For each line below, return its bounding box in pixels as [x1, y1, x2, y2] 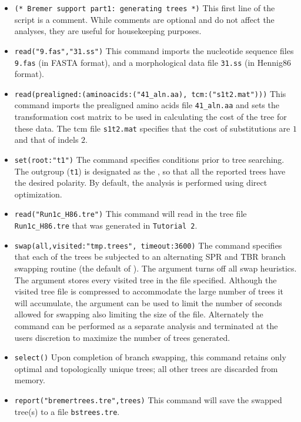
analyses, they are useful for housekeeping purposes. [14, 25, 202, 37]
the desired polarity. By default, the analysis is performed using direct [14, 176, 267, 189]
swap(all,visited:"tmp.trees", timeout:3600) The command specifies [14, 239, 282, 251]
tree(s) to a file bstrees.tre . [14, 405, 120, 417]
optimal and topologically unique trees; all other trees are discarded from [14, 362, 278, 374]
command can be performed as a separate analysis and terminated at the [14, 319, 278, 331]
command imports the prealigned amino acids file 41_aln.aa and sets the [14, 99, 279, 111]
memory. [14, 374, 45, 386]
